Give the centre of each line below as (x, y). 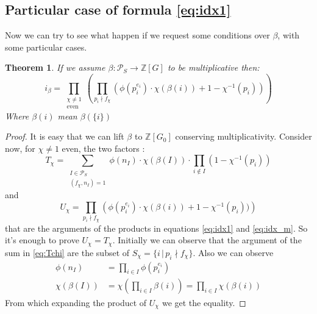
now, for (20, 148)
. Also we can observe (233, 252)
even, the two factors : (103, 148)
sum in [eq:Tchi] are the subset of (67, 252)
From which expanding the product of (76, 302)
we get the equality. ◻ (204, 302)
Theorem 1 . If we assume (55, 67)
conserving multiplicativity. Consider (244, 136)
